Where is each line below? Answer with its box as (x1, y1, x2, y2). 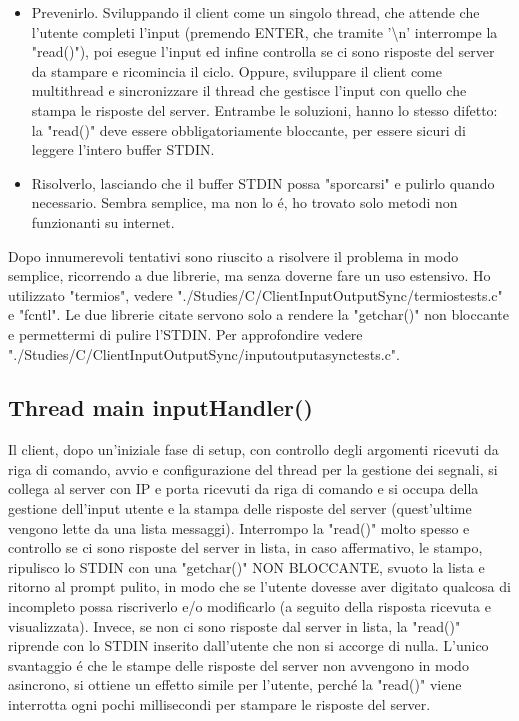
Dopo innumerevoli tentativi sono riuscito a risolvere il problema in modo (8, 245, 459, 266)
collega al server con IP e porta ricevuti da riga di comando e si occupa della (8, 478, 479, 499)
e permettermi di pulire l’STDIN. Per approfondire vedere (8, 323, 363, 344)
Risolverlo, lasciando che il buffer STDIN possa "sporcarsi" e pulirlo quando (31, 172, 495, 193)
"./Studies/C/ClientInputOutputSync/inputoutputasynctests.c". (8, 343, 400, 364)
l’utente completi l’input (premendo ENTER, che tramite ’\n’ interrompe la (31, 21, 498, 42)
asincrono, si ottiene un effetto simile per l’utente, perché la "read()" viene (8, 674, 462, 695)
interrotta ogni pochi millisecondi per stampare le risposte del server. (8, 694, 431, 715)
